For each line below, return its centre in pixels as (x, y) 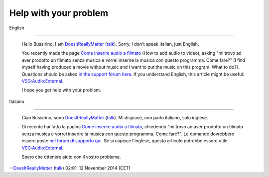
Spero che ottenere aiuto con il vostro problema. (71, 157)
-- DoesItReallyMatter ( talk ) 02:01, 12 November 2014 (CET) (70, 168)
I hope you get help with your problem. (62, 90)
